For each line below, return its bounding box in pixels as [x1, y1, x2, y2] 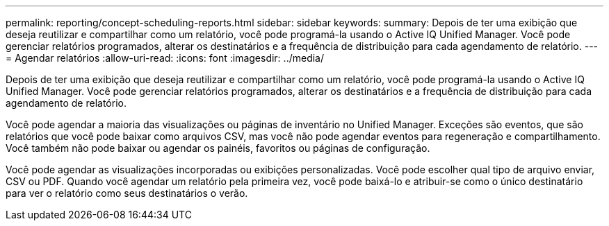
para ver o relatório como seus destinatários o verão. [6, 187, 248, 199]
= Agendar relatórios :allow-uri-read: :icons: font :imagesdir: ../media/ [6, 52, 325, 64]
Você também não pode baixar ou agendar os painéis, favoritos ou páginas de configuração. [6, 142, 430, 154]
